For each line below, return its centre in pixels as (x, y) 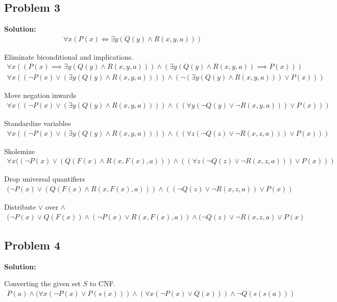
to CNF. (103, 283)
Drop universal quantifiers (45, 179)
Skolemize (19, 151)
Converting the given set (42, 283)
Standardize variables (38, 123)
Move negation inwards (40, 95)
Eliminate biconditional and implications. (69, 56)
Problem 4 (32, 245)
